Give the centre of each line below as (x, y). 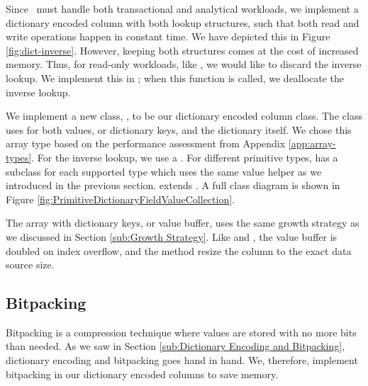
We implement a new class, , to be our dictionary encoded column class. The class (184, 116)
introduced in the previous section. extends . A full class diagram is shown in (173, 185)
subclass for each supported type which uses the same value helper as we (164, 171)
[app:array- (312, 143)
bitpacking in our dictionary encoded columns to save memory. (142, 374)
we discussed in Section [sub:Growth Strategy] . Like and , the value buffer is (172, 236)
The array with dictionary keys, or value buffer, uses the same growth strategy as (183, 223)
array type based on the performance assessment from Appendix (146, 143)
